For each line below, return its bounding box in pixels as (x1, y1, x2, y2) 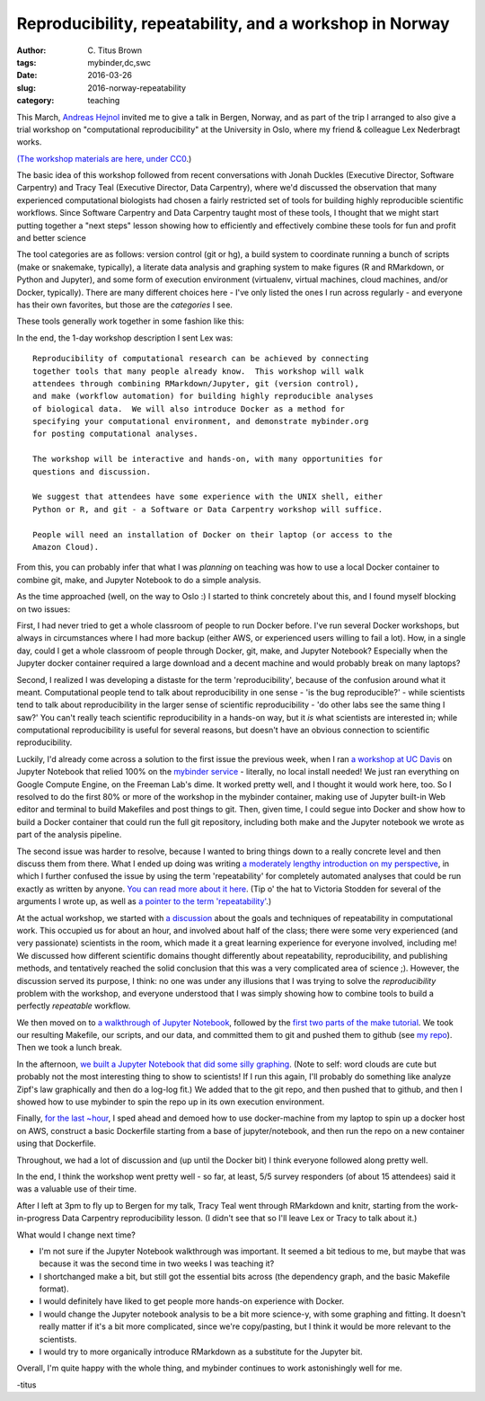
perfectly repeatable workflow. (16, 1000, 131, 1011)
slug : (16, 82, 36, 93)
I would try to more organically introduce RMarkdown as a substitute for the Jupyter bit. (39, 1346, 363, 1357)
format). (39, 1283, 69, 1294)
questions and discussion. (32, 466, 152, 476)
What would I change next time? (16, 1229, 137, 1240)
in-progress (16, 1213, 60, 1224)
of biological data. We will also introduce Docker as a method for (32, 403, 346, 413)
